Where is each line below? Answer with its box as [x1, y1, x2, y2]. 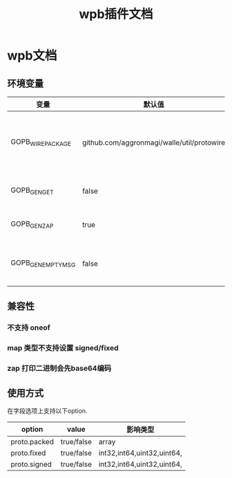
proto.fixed [10, 448, 46, 457]
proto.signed [10, 459, 52, 469]
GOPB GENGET [10, 185, 54, 196]
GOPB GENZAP [10, 219, 54, 230]
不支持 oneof [7, 323, 50, 333]
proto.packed [10, 436, 54, 446]
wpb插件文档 [79, 6, 153, 22]
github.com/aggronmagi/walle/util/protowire [81, 138, 226, 147]
